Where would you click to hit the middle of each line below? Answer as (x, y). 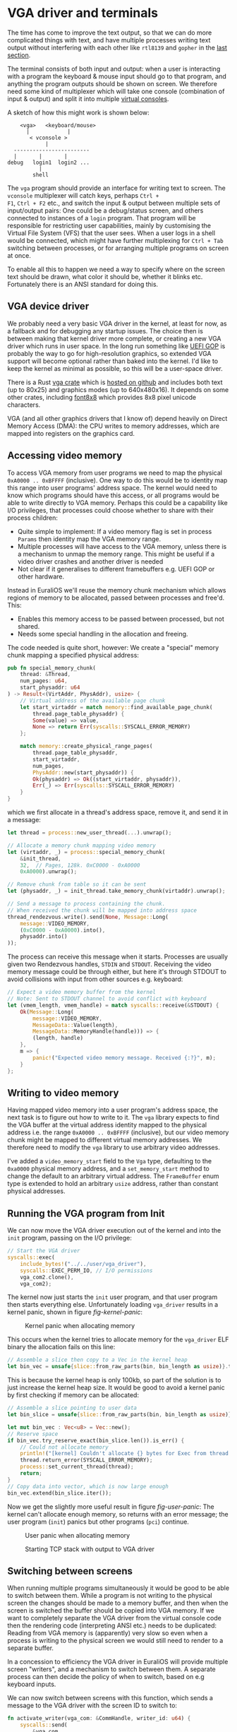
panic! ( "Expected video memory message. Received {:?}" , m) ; (124, 1057)
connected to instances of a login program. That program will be (102, 218)
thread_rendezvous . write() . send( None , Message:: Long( (88, 917)
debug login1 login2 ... (49, 162)
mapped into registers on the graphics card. (71, 433)
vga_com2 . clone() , (47, 1277)
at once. (19, 255)
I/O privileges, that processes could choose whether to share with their (110, 510)
